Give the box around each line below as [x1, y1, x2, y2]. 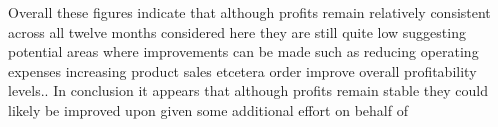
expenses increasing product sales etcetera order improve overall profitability [8, 60, 477, 81]
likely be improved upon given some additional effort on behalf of [8, 99, 408, 120]
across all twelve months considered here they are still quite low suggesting [8, 21, 466, 42]
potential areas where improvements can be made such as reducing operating [8, 41, 479, 62]
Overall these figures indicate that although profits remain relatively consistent [8, 2, 491, 22]
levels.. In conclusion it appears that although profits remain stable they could [8, 80, 489, 101]
